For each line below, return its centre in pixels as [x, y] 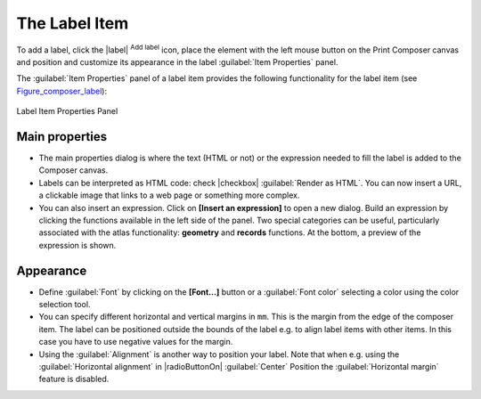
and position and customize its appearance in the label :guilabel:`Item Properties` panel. [177, 61]
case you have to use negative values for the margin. [136, 342]
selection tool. [65, 305]
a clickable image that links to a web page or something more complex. [169, 195]
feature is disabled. [74, 379]
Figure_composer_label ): [61, 91]
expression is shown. [77, 245]
